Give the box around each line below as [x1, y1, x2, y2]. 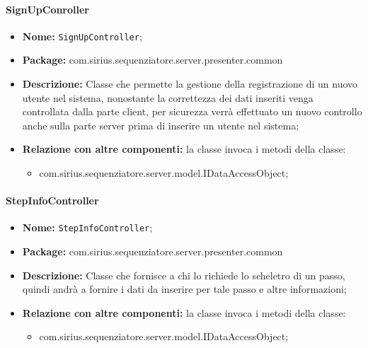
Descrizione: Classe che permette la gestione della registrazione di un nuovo [22, 76, 358, 91]
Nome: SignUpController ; [22, 28, 142, 43]
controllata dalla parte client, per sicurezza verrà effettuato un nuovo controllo [22, 104, 362, 119]
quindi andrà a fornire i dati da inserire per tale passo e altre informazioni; [22, 282, 347, 296]
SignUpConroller [6, 1, 90, 16]
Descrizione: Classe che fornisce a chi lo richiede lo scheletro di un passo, [22, 267, 345, 282]
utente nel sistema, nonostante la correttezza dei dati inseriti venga [22, 90, 314, 105]
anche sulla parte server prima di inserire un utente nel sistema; [22, 117, 299, 132]
